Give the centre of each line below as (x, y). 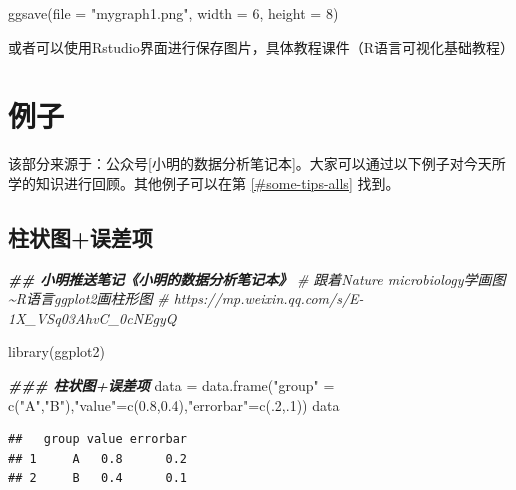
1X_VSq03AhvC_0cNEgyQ (92, 317)
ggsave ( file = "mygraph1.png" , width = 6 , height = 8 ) (173, 13)
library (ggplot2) (56, 351)
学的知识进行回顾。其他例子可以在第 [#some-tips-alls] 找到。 (204, 182)
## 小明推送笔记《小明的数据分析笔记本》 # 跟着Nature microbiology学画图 (257, 278)
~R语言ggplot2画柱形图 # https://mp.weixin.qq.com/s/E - (186, 298)
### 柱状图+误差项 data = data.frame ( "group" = (171, 385)
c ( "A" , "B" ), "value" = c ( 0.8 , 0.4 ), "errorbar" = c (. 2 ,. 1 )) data (174, 404)
